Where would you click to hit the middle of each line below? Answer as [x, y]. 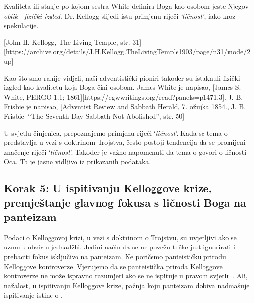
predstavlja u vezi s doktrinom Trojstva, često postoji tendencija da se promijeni [125, 142]
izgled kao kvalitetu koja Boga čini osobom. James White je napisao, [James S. [123, 87]
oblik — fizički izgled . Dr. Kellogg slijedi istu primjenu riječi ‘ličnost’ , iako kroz [120, 15]
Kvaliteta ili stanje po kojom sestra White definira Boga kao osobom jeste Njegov [126, 6]
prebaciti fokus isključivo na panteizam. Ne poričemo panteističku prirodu [115, 257]
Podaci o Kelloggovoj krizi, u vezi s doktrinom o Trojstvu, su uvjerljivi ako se [120, 237]
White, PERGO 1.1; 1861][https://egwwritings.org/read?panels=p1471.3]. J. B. [124, 96]
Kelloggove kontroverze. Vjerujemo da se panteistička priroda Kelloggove [113, 266]
